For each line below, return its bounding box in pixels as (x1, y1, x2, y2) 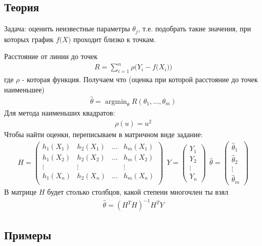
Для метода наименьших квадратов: (4, 107, 115, 118)
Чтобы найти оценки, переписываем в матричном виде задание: (4, 129, 203, 140)
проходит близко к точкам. (73, 33, 156, 44)
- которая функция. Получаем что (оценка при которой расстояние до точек (22, 74, 258, 85)
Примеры (4, 227, 51, 243)
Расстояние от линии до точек (4, 51, 98, 62)
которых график (4, 33, 54, 44)
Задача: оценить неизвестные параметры (4, 23, 130, 34)
